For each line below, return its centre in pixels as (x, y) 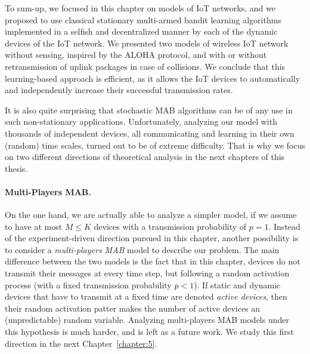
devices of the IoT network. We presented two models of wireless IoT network (147, 43)
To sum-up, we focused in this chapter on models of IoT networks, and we (140, 8)
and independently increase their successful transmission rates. (119, 90)
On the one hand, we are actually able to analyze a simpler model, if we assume (151, 215)
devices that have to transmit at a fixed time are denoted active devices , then (146, 296)
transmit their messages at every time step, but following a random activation (147, 273)
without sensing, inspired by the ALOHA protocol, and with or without (136, 55)
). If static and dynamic (237, 284)
